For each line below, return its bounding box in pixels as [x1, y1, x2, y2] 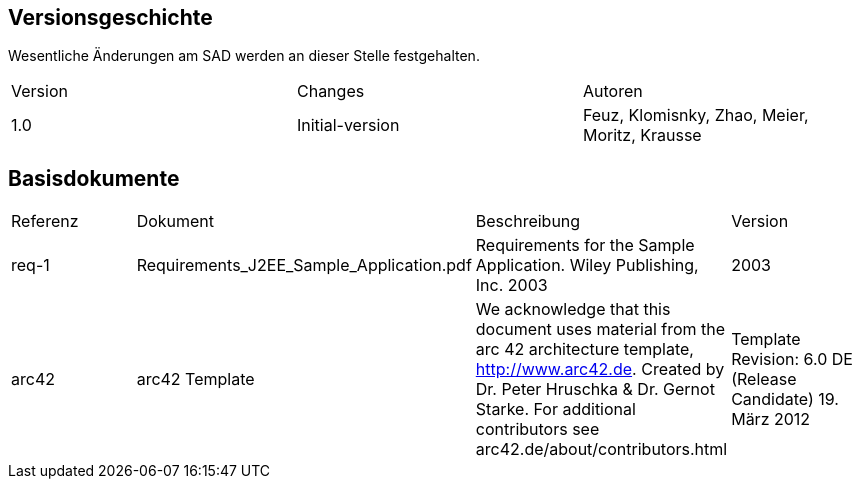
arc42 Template [136, 369, 255, 390]
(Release [731, 369, 797, 390]
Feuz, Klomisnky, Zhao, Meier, [582, 105, 809, 126]
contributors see [475, 419, 600, 440]
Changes [296, 81, 365, 102]
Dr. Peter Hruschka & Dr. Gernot [475, 379, 715, 400]
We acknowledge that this [475, 299, 671, 320]
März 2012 [731, 409, 811, 430]
